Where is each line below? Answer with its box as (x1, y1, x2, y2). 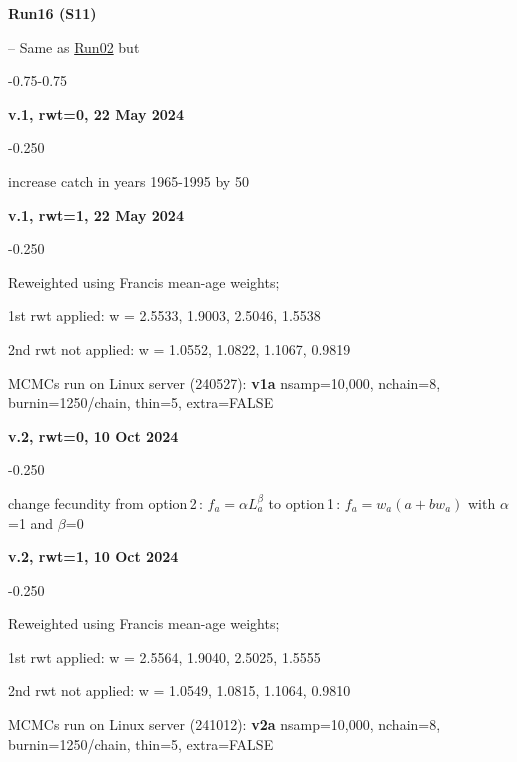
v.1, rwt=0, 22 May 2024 (8, 103, 184, 124)
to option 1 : (268, 492, 341, 513)
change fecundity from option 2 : (8, 492, 203, 513)
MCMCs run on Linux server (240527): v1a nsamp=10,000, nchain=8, (8, 372, 441, 393)
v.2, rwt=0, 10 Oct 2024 (8, 425, 179, 446)
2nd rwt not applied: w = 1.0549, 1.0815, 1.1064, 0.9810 (8, 680, 351, 701)
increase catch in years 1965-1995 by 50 (8, 170, 249, 191)
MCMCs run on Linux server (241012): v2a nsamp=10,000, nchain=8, (8, 714, 441, 735)
